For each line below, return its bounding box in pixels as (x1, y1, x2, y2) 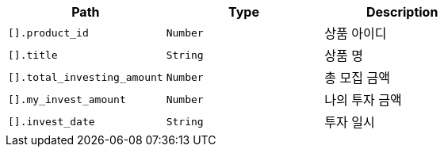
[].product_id (8, 26, 89, 39)
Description (366, 4, 438, 20)
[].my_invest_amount (8, 93, 126, 105)
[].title (8, 48, 58, 61)
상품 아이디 (324, 25, 387, 41)
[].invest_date (8, 115, 95, 128)
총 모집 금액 (324, 70, 390, 86)
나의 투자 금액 (324, 92, 402, 108)
